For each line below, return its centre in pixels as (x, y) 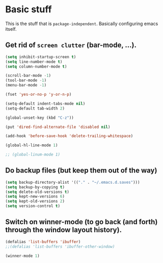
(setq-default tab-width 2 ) (35, 108)
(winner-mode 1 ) (22, 256)
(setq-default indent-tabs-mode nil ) (45, 103)
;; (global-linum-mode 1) (33, 155)
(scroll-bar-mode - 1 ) (28, 76)
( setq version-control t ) (33, 206)
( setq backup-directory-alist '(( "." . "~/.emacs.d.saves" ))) (73, 182)
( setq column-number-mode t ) (36, 67)
